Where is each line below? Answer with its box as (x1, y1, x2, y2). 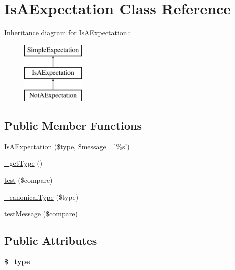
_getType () (4, 158, 43, 168)
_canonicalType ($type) (4, 191, 79, 202)
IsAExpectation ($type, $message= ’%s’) (4, 141, 130, 151)
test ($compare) (4, 175, 53, 185)
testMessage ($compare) (4, 208, 78, 219)
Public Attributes (4, 233, 97, 248)
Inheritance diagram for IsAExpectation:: (4, 27, 131, 38)
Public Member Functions (4, 118, 142, 133)
